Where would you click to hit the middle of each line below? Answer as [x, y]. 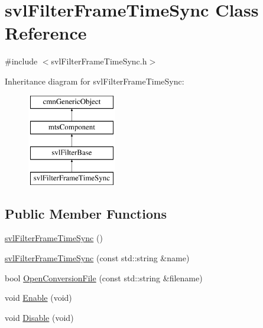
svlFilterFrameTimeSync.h [99, 61]
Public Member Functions [86, 213]
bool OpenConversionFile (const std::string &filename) [104, 277]
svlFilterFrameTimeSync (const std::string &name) [97, 258]
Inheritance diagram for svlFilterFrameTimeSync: [95, 81]
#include [21, 61]
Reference [46, 33]
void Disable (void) [39, 317]
